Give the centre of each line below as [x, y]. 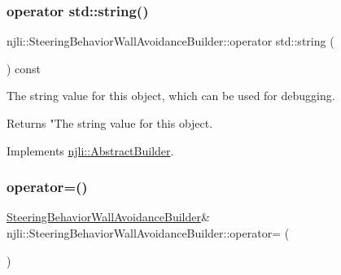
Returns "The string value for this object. [110, 123]
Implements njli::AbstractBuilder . [90, 150]
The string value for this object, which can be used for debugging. [171, 96]
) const [24, 68]
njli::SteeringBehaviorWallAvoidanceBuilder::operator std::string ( [170, 41]
